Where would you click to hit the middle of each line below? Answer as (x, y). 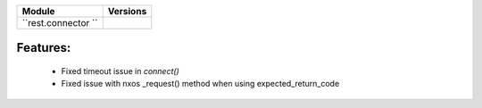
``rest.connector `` (60, 23)
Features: (44, 48)
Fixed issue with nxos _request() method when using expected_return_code (200, 84)
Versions (127, 11)
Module (38, 11)
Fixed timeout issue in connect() (120, 71)
